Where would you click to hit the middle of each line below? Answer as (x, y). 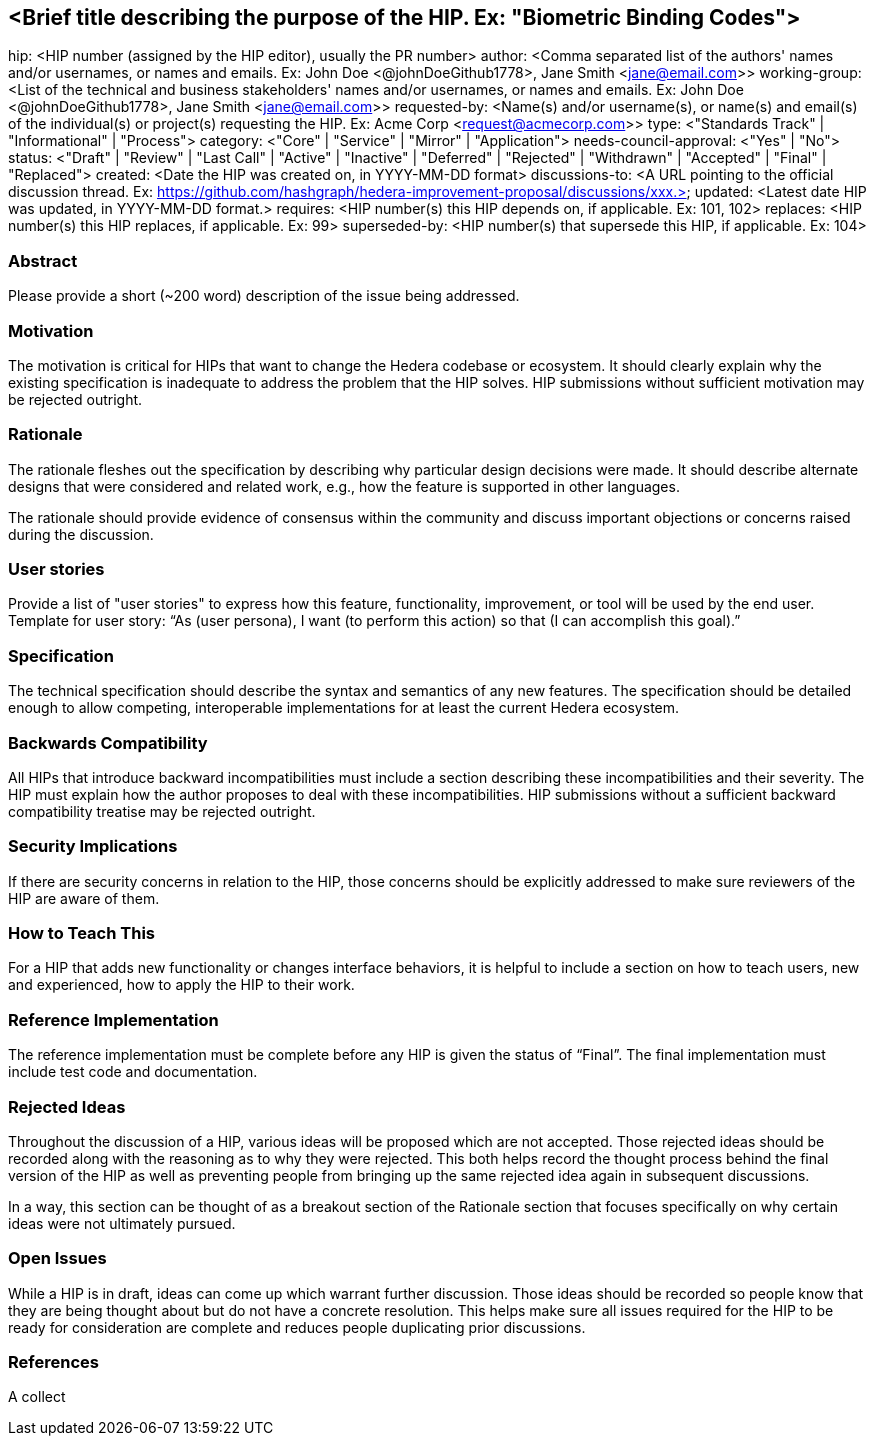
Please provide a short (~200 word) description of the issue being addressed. (264, 296)
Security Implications (93, 846)
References (53, 1362)
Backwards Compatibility (108, 742)
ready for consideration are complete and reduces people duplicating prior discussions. (297, 1327)
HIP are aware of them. (84, 898)
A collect (37, 1397)
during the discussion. (81, 534)
